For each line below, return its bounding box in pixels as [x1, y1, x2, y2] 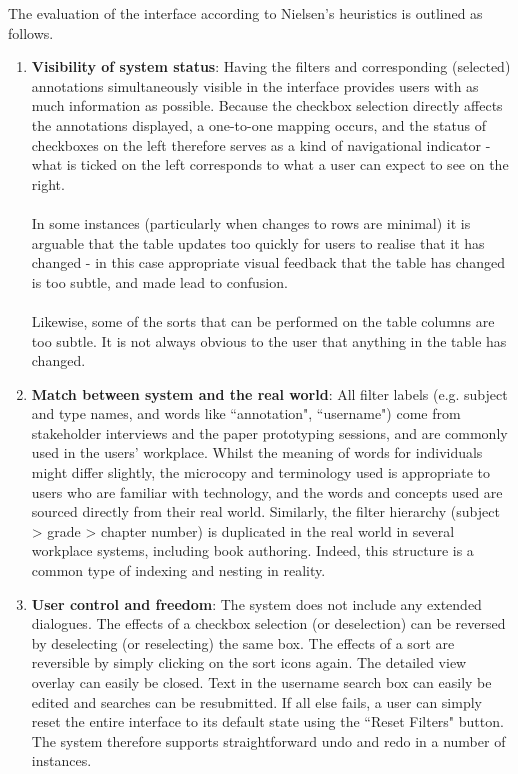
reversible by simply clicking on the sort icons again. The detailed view [31, 652, 467, 673]
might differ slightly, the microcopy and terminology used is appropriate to [31, 462, 490, 483]
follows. [8, 22, 54, 43]
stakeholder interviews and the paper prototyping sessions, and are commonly [31, 422, 508, 443]
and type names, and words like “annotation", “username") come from [31, 403, 461, 424]
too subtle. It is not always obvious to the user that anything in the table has [31, 330, 507, 351]
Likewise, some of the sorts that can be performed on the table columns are [31, 310, 495, 331]
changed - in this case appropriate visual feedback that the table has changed [31, 252, 506, 273]
